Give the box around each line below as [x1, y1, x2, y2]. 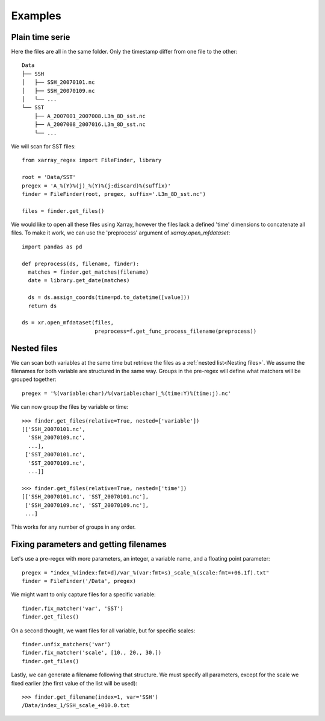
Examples [11, 9, 61, 22]
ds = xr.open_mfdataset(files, [22, 320, 114, 326]
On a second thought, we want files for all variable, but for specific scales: [11, 627, 196, 634]
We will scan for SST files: [11, 142, 76, 150]
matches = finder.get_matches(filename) [28, 269, 149, 275]
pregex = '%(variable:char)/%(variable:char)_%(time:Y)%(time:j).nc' [22, 389, 232, 397]
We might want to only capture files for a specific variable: [11, 591, 156, 598]
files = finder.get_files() [22, 207, 105, 214]
